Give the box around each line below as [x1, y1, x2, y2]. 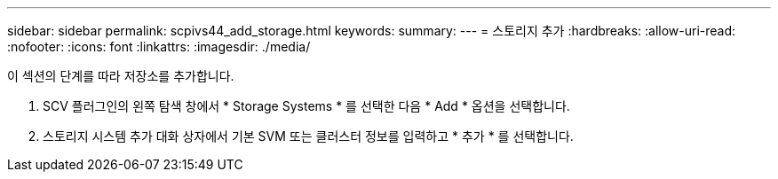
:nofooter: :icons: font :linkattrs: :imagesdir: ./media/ [7, 39, 311, 54]
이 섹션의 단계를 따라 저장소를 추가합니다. [7, 68, 234, 83]
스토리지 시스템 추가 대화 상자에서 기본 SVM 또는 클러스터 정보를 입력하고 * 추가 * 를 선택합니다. [43, 128, 574, 144]
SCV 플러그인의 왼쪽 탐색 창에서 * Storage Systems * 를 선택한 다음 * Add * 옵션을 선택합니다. [43, 98, 570, 113]
